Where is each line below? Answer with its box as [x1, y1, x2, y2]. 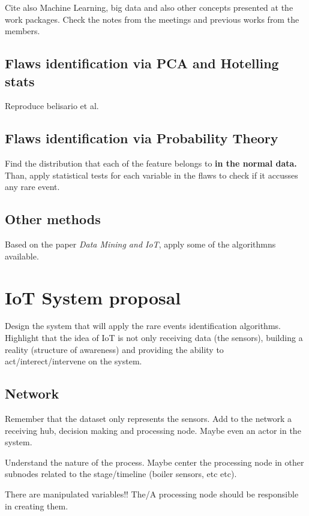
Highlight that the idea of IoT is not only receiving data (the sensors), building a [5, 331, 303, 344]
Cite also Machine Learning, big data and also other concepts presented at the [5, 1, 293, 13]
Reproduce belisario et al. [5, 99, 99, 112]
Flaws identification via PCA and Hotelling [5, 54, 279, 73]
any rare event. [5, 180, 60, 193]
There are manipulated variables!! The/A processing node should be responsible [5, 488, 299, 500]
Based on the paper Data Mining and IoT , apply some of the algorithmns [5, 238, 276, 251]
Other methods [5, 210, 101, 228]
